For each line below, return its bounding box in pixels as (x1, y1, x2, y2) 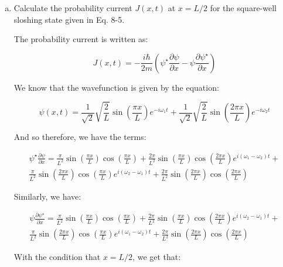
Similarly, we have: (13, 190, 81, 202)
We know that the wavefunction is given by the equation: (13, 81, 219, 93)
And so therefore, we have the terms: (13, 131, 146, 142)
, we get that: (132, 250, 181, 262)
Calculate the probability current (13, 2, 132, 13)
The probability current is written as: (13, 33, 148, 45)
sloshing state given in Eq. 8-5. (13, 13, 125, 25)
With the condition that (13, 250, 101, 262)
